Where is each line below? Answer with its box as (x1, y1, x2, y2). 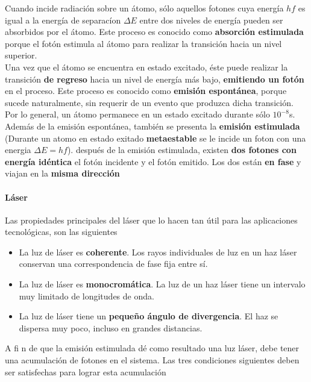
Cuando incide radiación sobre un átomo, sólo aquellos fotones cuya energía (5, 2, 284, 14)
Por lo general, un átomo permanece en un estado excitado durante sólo (5, 108, 270, 121)
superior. (5, 49, 37, 61)
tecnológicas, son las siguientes (5, 225, 118, 238)
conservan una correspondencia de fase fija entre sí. (19, 257, 208, 270)
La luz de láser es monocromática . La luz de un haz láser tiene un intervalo (19, 278, 306, 290)
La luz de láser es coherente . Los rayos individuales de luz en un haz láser (19, 245, 297, 258)
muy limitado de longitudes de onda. (19, 289, 154, 302)
